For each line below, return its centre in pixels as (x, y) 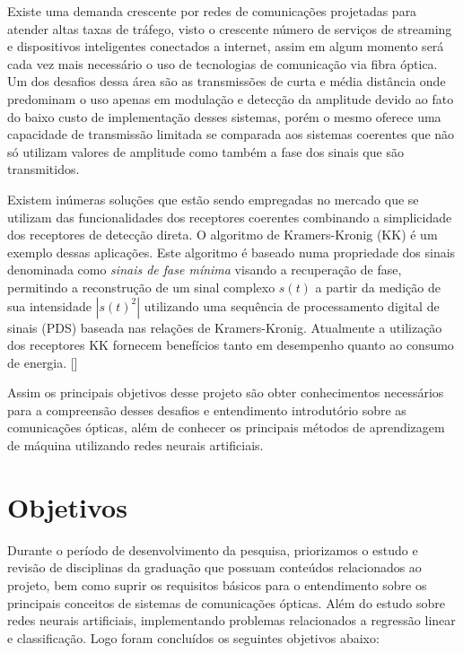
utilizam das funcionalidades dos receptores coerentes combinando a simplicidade (230, 217)
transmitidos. (44, 169)
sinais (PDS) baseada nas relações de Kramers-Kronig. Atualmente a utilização (225, 327)
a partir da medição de (378, 287)
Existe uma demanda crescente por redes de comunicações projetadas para (212, 11)
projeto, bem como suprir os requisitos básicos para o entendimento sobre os (217, 584)
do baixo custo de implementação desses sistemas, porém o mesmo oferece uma (224, 116)
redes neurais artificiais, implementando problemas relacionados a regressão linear (231, 620)
